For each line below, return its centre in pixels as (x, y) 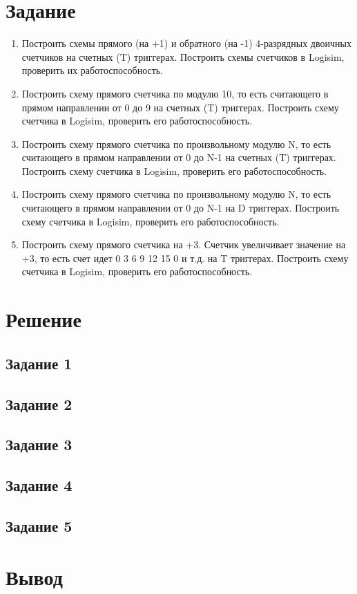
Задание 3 (39, 444)
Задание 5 (39, 525)
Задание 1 (39, 363)
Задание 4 (39, 485)
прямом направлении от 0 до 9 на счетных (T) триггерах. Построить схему (180, 107)
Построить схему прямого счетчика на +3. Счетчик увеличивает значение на (184, 244)
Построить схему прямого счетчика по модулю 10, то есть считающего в (175, 93)
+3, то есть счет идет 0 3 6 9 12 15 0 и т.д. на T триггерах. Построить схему (185, 258)
